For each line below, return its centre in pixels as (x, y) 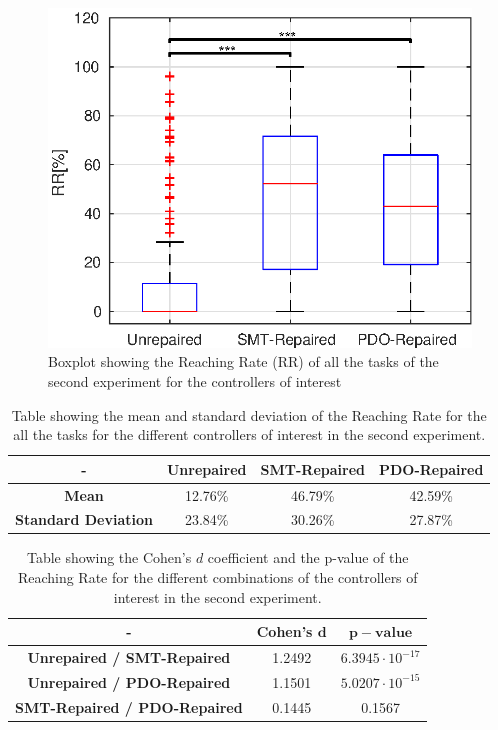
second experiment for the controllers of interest (195, 380)
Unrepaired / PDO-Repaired (129, 681)
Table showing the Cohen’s (109, 557)
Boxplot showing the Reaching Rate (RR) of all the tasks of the (243, 361)
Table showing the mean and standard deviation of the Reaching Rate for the (249, 414)
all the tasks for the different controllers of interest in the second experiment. (249, 434)
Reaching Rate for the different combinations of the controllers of (217, 577)
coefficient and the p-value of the (308, 557)
